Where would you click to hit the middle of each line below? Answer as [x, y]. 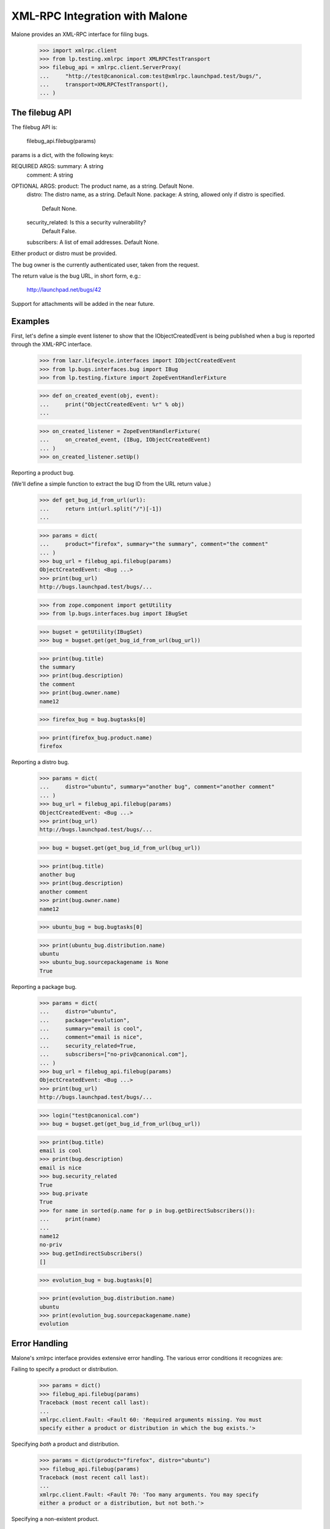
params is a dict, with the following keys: [63, 155]
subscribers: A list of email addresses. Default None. [93, 242]
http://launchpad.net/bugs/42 [64, 290]
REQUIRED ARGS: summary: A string [57, 166]
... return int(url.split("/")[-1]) [101, 509]
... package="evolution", [85, 1020]
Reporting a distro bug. [40, 762]
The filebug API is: [35, 127]
